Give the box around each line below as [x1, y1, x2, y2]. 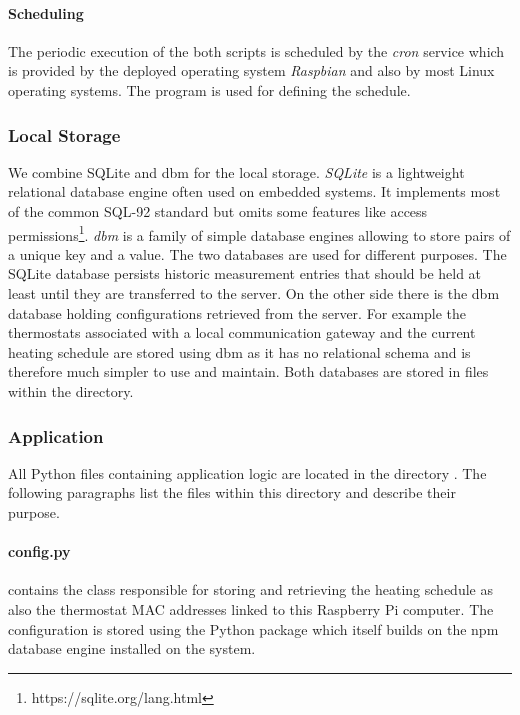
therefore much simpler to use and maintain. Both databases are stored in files [8, 361, 489, 382]
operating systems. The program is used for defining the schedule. [8, 79, 411, 100]
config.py [8, 541, 71, 562]
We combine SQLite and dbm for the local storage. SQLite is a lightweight [8, 161, 465, 182]
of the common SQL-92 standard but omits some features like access [8, 200, 428, 221]
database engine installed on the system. [8, 638, 256, 659]
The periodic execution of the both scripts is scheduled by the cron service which [8, 40, 505, 61]
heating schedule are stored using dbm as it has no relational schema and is [8, 341, 471, 362]
